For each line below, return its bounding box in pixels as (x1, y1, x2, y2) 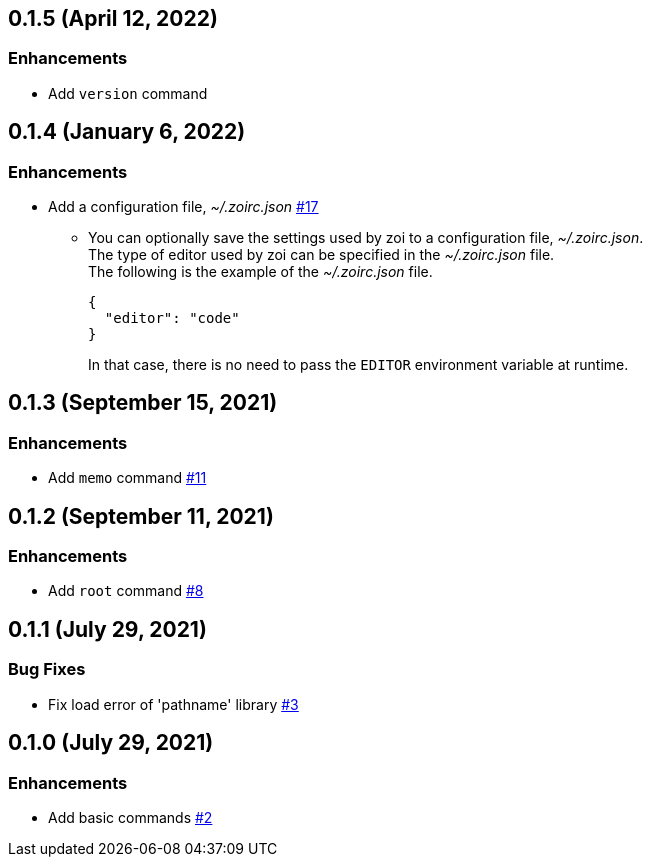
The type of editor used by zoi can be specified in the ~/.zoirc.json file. (88, 246, 555, 264)
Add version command (48, 84, 208, 102)
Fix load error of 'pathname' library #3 (48, 695, 299, 713)
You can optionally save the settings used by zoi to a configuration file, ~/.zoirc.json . (88, 229, 644, 247)
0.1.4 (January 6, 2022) (8, 119, 246, 145)
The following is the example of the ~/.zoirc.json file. (88, 263, 433, 281)
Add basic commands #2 (48, 808, 213, 826)
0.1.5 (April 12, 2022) (8, 6, 218, 31)
